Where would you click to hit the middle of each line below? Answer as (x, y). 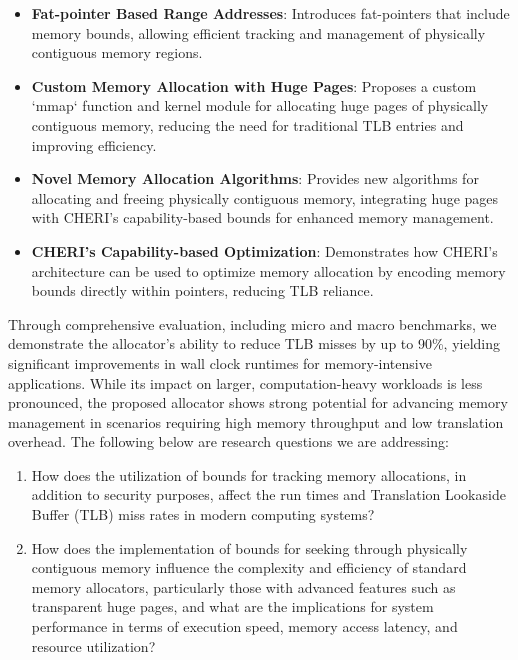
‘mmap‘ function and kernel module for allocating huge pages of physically (260, 105)
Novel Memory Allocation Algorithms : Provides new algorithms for (255, 178)
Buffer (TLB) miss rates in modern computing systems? (203, 514)
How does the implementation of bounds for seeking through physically (249, 547)
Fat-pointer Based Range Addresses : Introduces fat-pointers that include (270, 13)
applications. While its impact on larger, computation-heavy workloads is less (245, 382)
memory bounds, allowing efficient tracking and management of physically (258, 32)
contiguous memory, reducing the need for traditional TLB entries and (247, 124)
